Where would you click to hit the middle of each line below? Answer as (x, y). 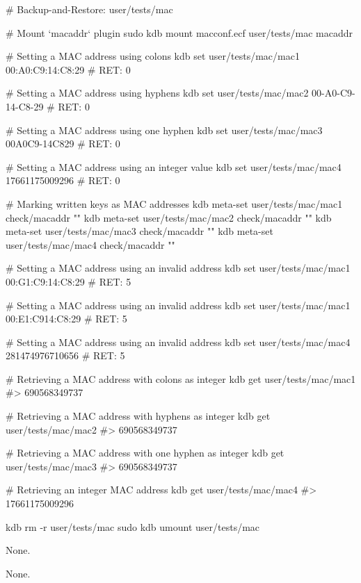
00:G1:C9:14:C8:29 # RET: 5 (69, 281)
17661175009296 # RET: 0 (63, 180)
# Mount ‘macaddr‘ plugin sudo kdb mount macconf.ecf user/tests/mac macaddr (179, 32)
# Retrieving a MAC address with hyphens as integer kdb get (138, 416)
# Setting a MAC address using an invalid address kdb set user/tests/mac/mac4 (178, 342)
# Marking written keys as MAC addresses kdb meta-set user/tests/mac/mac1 (174, 203)
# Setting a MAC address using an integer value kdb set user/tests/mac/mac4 (174, 166)
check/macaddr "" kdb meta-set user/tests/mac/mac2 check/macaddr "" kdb (169, 217)
